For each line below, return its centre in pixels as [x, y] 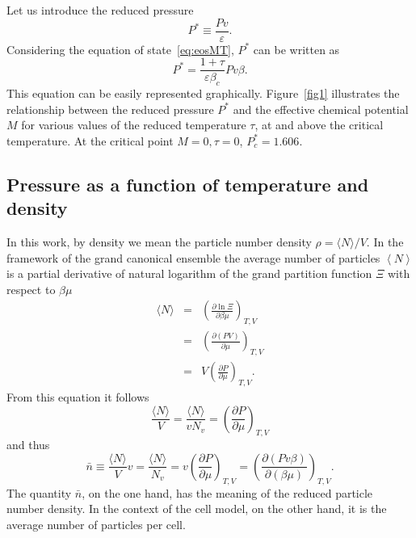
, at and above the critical [319, 125]
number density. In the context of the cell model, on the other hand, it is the [197, 509]
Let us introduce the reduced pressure [100, 10]
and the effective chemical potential [321, 109]
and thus [28, 445]
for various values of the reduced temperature [134, 125]
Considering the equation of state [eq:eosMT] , [120, 49]
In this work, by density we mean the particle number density [159, 242]
